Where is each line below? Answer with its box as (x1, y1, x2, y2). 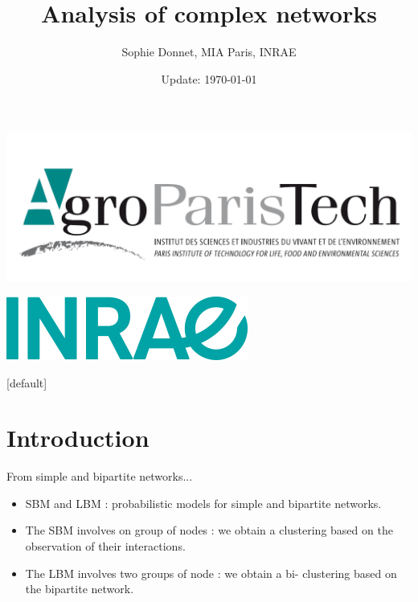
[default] (6, 374, 47, 391)
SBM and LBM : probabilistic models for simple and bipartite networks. (25, 494, 382, 511)
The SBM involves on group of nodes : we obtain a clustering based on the (25, 522, 393, 539)
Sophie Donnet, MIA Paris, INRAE (121, 43, 297, 60)
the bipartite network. (25, 580, 134, 597)
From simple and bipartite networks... (6, 468, 193, 485)
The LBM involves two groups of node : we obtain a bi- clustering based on (25, 564, 397, 581)
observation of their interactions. (25, 538, 186, 555)
